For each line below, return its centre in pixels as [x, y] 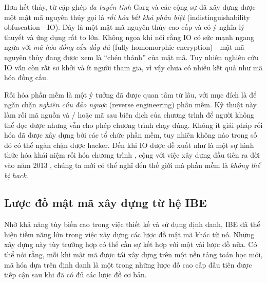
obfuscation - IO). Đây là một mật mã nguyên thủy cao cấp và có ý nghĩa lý [125, 27]
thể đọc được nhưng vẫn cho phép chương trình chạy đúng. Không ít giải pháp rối [133, 125]
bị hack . [16, 175]
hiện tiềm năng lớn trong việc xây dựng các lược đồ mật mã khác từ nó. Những [129, 234]
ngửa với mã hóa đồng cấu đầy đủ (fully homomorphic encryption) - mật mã [124, 47]
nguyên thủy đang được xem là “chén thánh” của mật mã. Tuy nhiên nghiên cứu [131, 57]
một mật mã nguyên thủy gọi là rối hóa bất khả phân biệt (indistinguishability [127, 17]
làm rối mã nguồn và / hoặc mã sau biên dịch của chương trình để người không [129, 114]
